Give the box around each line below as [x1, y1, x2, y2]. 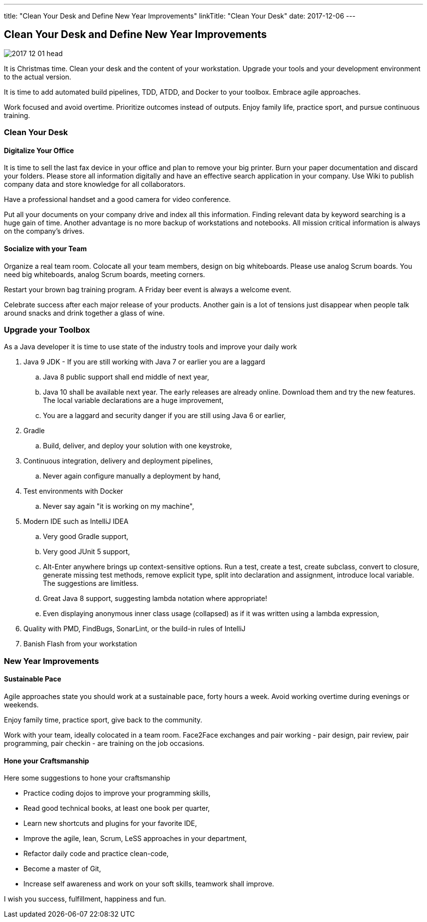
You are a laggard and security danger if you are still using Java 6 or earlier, [43, 411, 286, 420]
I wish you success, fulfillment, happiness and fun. [4, 895, 166, 903]
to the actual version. [4, 72, 72, 81]
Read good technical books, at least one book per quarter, [23, 804, 210, 813]
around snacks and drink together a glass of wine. [4, 308, 165, 317]
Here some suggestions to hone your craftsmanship [4, 774, 171, 782]
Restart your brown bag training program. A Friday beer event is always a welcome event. [4, 285, 291, 294]
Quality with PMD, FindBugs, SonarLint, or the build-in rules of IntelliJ [23, 624, 246, 633]
